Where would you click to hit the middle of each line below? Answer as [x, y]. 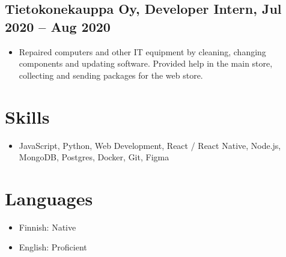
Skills [27, 116]
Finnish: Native [47, 227]
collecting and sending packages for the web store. [111, 75]
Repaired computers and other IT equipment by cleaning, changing [142, 51]
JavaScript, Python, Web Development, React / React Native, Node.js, [150, 145]
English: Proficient [53, 247]
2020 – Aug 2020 [58, 26]
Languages [49, 198]
